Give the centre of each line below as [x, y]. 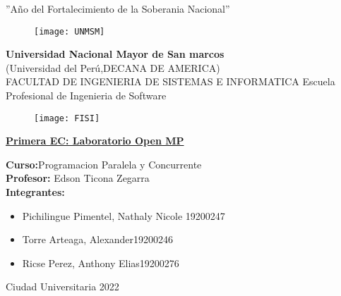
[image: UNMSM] [70, 31]
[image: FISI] [67, 118]
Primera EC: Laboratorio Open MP [95, 141]
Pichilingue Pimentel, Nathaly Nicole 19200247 [124, 215]
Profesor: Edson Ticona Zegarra [78, 178]
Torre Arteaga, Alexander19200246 [98, 239]
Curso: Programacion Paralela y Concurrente [104, 164]
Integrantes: [35, 192]
